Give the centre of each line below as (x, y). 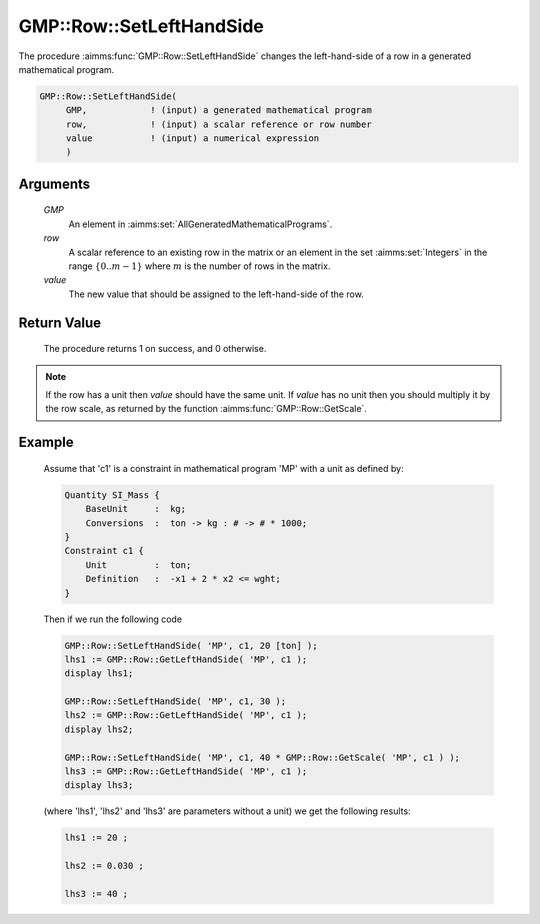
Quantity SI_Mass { (112, 494)
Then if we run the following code (113, 619)
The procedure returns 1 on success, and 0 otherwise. (155, 349)
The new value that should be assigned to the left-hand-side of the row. (216, 294)
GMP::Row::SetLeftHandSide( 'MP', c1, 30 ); (175, 701)
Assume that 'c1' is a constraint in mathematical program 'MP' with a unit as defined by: (223, 468)
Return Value (60, 322)
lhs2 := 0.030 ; (104, 866)
